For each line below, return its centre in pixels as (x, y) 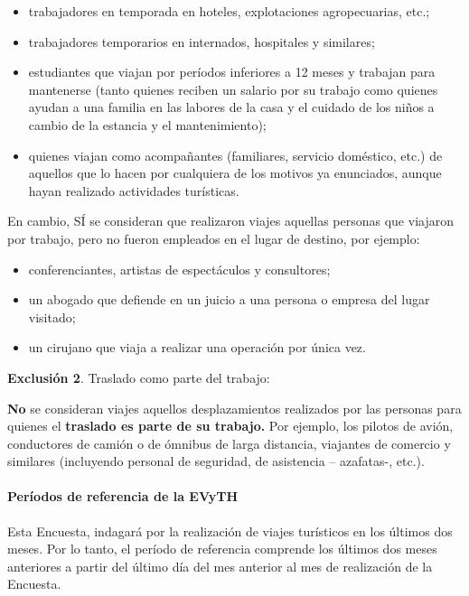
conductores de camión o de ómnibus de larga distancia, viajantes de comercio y (229, 443)
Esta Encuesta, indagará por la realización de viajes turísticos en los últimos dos (230, 531)
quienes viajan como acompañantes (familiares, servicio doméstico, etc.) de (235, 155)
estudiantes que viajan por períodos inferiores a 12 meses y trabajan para (232, 72)
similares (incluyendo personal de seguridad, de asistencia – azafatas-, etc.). (216, 461)
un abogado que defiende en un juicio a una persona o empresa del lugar (229, 299)
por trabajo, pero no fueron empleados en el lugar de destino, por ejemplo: (214, 238)
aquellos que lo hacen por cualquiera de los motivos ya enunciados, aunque (235, 173)
